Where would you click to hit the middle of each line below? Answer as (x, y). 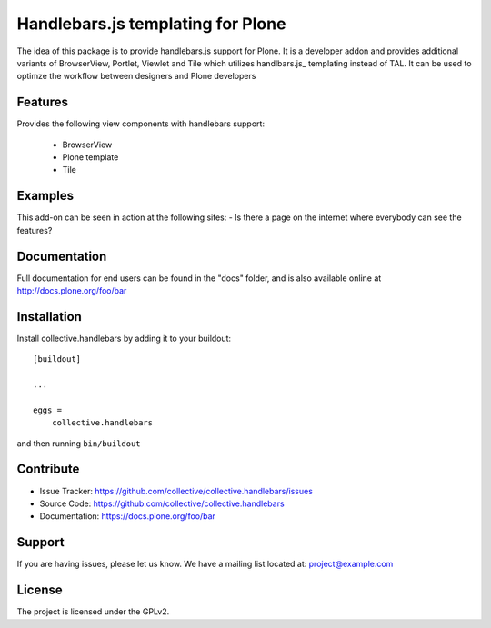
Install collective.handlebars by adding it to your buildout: (124, 338)
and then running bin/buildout (79, 443)
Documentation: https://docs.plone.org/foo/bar (127, 516)
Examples (45, 196)
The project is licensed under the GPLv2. (93, 612)
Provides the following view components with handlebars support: (141, 124)
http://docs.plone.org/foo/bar (72, 290)
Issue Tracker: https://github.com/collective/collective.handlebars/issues (176, 491)
